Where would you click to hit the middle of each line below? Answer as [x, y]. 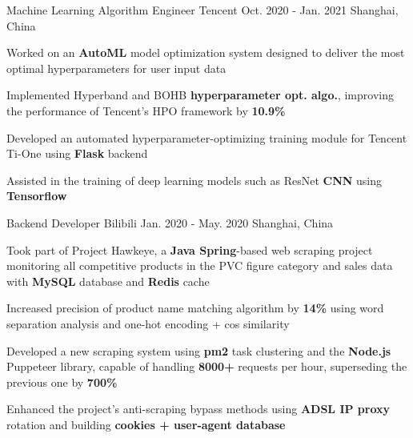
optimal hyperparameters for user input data [116, 68]
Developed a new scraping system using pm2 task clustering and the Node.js [199, 350]
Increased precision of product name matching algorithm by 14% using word [195, 308]
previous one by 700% [62, 382]
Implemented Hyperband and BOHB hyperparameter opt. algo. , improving [200, 95]
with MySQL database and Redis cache [108, 281]
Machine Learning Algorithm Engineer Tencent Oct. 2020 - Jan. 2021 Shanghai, [202, 10]
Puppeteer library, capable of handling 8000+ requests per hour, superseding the [207, 366]
